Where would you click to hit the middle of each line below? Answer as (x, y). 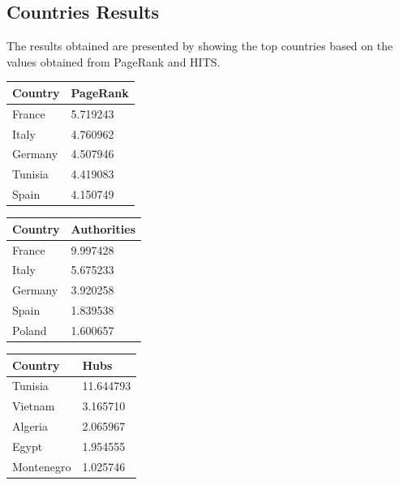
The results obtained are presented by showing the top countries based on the (200, 46)
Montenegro (42, 466)
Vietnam (34, 406)
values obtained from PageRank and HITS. (114, 61)
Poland (30, 330)
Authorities (103, 228)
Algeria (30, 426)
